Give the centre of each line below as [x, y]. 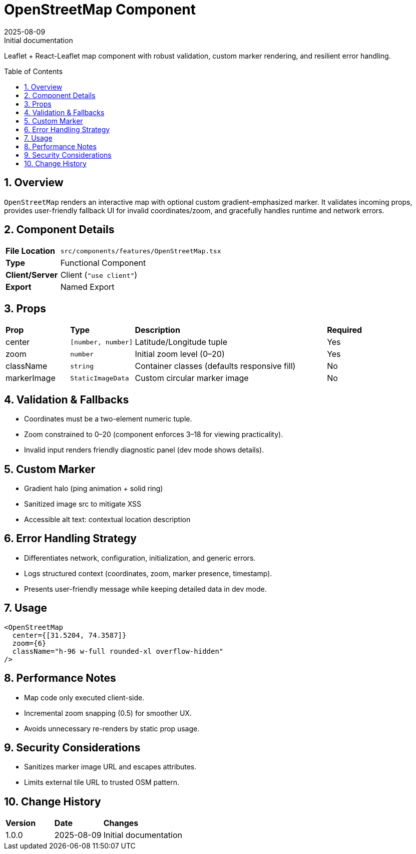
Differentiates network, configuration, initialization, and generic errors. [140, 558]
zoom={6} [29, 643]
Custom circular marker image [192, 378]
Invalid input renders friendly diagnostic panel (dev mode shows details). [144, 450]
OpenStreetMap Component [100, 10]
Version [21, 823]
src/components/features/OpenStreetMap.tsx [141, 251]
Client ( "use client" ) [99, 275]
